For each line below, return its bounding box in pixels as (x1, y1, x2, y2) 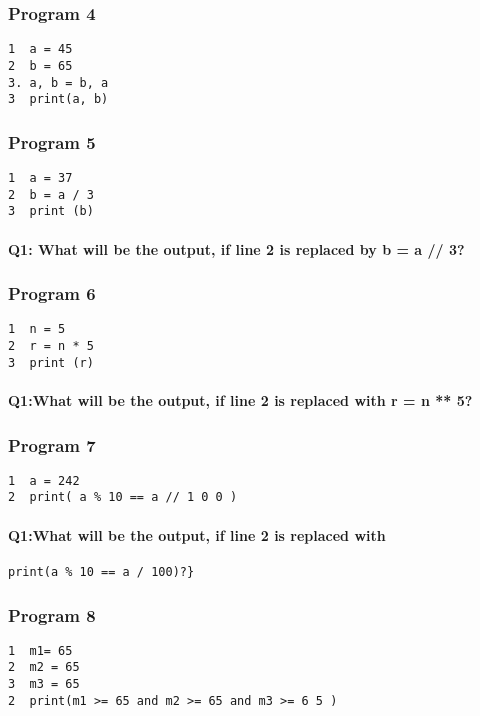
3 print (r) (8, 355, 94, 370)
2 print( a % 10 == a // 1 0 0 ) (8, 490, 238, 505)
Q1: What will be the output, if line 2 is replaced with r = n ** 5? (8, 390, 473, 410)
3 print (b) (8, 204, 94, 219)
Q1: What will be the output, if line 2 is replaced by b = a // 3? (8, 238, 465, 259)
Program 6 (8, 281, 96, 306)
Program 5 (8, 129, 96, 154)
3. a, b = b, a (8, 75, 109, 90)
